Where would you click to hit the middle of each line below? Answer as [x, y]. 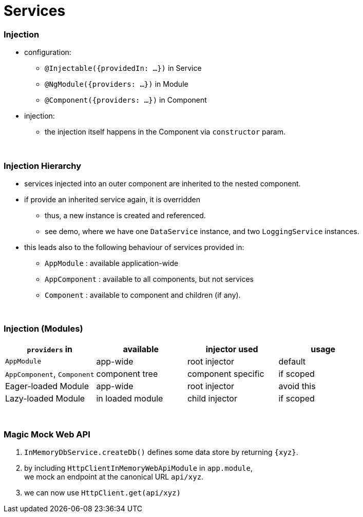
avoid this [297, 386]
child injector [212, 398]
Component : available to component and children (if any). [143, 295]
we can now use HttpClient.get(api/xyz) [102, 493]
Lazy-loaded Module [45, 398]
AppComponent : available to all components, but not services [149, 279]
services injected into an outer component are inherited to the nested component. [163, 183]
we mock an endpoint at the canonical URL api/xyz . [114, 477]
